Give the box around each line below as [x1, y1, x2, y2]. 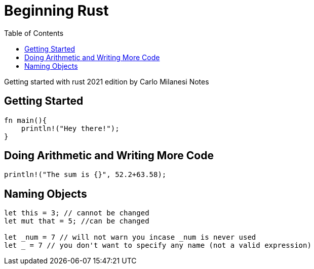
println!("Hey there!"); [21, 124, 120, 132]
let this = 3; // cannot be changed [4, 209, 149, 217]
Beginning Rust [4, 2, 109, 19]
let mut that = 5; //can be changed [4, 217, 149, 226]
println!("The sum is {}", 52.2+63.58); [4, 170, 167, 179]
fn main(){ [4, 116, 47, 124]
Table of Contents [4, 28, 64, 37]
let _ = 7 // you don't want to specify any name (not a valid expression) [4, 241, 311, 250]
